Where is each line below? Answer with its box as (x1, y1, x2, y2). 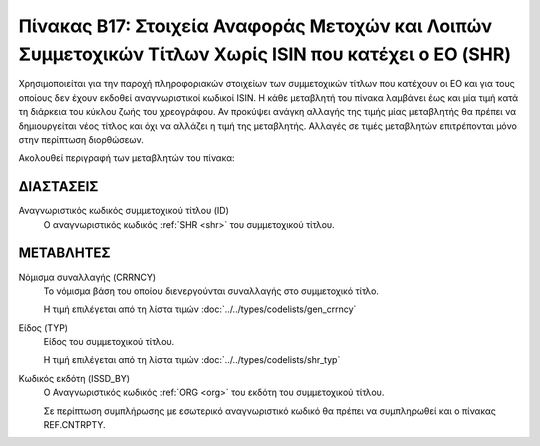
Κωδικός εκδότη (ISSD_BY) (18, 372, 130, 384)
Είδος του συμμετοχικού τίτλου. (43, 336, 175, 348)
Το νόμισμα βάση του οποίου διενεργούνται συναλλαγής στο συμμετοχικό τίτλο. (43, 285, 380, 297)
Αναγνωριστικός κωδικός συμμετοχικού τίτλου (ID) (18, 205, 229, 217)
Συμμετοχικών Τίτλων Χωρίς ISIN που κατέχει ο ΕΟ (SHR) (18, 43, 512, 65)
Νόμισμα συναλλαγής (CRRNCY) (18, 271, 157, 283)
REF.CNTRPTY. (43, 419, 106, 431)
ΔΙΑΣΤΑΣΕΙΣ (18, 178, 99, 195)
